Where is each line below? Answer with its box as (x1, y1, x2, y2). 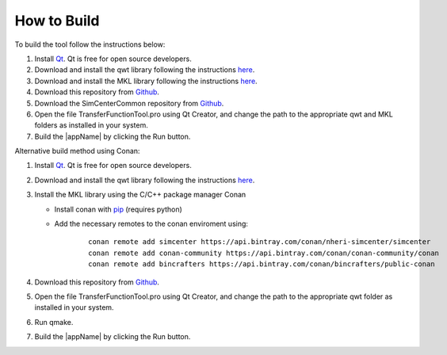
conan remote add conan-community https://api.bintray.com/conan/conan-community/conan (88, 248, 440, 258)
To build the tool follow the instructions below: (14, 40, 166, 49)
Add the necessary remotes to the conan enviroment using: (54, 219, 249, 229)
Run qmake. (34, 317, 74, 326)
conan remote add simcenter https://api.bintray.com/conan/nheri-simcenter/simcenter (88, 238, 431, 246)
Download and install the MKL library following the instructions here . (34, 76, 258, 86)
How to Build (14, 12, 100, 29)
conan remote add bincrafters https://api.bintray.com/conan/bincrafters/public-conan (88, 260, 435, 269)
